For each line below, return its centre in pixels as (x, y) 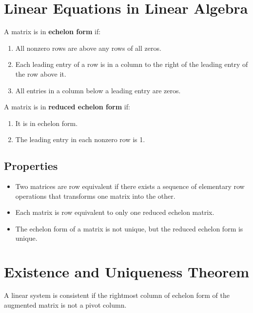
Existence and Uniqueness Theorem (126, 272)
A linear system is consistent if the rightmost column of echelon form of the (117, 295)
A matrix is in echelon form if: (52, 31)
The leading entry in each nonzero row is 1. (80, 139)
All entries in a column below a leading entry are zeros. (98, 90)
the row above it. (41, 73)
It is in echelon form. (47, 123)
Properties (31, 166)
